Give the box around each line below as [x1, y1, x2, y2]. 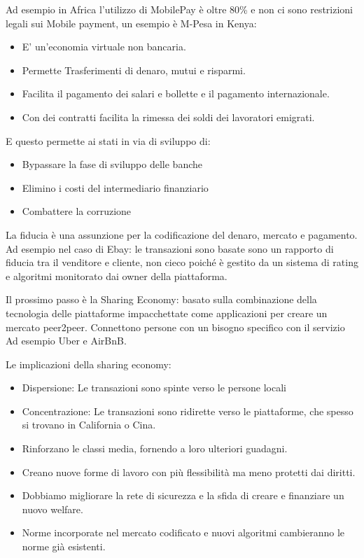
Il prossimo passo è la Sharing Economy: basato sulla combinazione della [6, 292, 317, 307]
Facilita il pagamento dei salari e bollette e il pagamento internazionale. [22, 86, 330, 101]
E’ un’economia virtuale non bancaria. [22, 39, 186, 54]
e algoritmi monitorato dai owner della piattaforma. [6, 268, 227, 283]
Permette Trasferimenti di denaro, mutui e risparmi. [22, 62, 246, 77]
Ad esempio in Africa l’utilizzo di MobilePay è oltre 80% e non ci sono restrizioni [6, 2, 353, 16]
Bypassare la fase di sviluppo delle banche [22, 157, 203, 172]
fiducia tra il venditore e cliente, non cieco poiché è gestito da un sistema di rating [6, 255, 358, 270]
